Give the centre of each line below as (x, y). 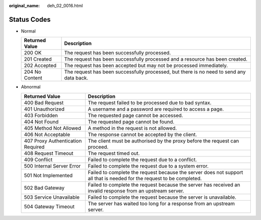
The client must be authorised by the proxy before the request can (163, 141)
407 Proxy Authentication (53, 141)
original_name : (24, 6)
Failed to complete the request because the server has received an (164, 185)
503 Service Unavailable (52, 197)
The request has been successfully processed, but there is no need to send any (155, 72)
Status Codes (30, 19)
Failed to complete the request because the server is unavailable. (162, 197)
